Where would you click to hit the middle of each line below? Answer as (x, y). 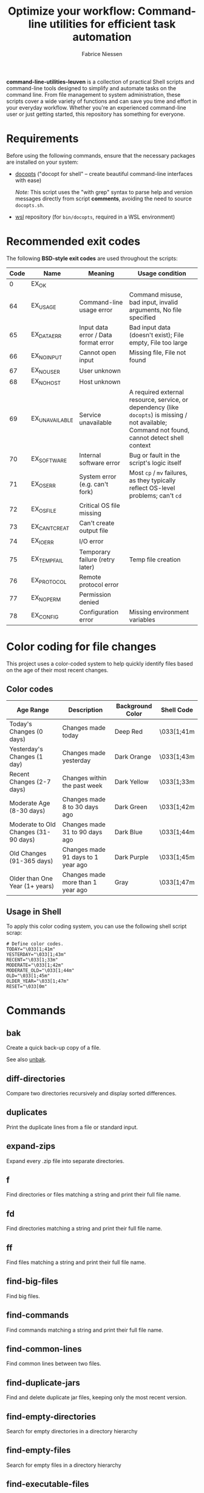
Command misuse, (156, 295)
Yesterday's (26, 749)
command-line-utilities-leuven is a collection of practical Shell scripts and (100, 82)
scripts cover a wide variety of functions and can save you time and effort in (102, 101)
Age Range (33, 710)
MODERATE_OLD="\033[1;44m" (40, 971)
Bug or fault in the (155, 455)
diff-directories (36, 1079)
